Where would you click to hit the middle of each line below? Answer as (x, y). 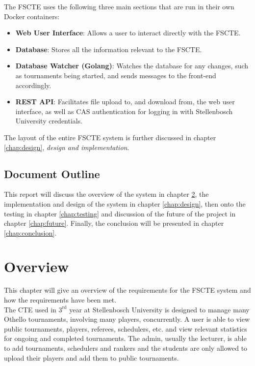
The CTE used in (30, 309)
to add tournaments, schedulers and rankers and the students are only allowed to (126, 348)
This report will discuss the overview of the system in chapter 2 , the (106, 194)
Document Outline (52, 173)
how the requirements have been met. (60, 300)
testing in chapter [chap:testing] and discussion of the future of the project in (120, 213)
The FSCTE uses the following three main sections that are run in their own (119, 6)
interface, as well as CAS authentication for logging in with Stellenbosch (124, 111)
